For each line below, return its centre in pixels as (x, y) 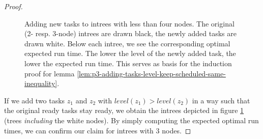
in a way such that (221, 100)
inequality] (41, 83)
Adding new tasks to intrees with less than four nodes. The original (129, 23)
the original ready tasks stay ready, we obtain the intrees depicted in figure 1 (124, 110)
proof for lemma (50, 73)
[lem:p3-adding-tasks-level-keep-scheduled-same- (151, 73)
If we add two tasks (35, 100)
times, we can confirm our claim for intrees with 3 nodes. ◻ (98, 130)
